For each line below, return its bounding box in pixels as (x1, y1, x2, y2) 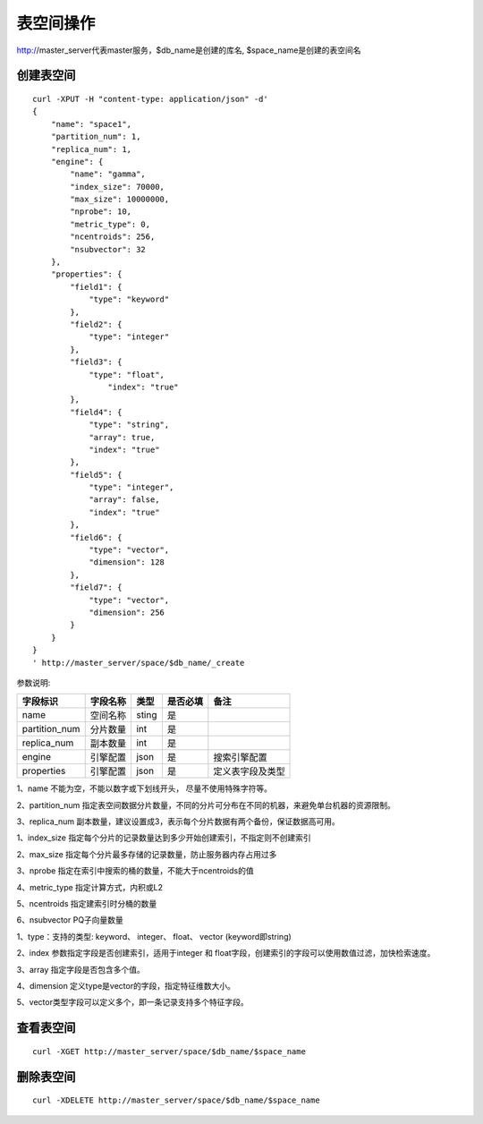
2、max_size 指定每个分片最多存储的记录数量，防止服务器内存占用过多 (16, 848, 277, 859)
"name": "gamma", (70, 169, 147, 179)
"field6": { (70, 532, 123, 542)
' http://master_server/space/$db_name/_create (32, 658, 245, 668)
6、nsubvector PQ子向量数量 (16, 915, 124, 925)
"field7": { (70, 583, 123, 592)
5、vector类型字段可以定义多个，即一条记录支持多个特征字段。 (16, 997, 250, 1008)
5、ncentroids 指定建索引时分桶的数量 (16, 898, 157, 909)
